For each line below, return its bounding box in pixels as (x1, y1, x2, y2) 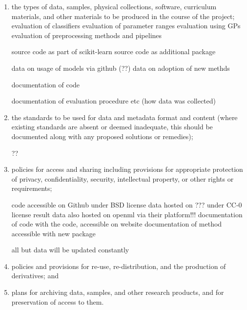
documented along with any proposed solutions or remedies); (11, 131, 193, 141)
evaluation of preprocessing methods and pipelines (11, 30, 162, 40)
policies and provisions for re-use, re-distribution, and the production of (11, 261, 226, 271)
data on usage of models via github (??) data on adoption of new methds (11, 62, 230, 73)
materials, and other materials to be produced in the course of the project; (11, 11, 235, 21)
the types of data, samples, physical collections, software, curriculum (11, 1, 217, 11)
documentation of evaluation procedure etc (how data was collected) (11, 96, 216, 106)
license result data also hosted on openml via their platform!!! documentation (11, 209, 243, 219)
